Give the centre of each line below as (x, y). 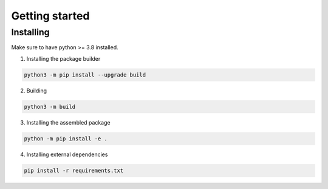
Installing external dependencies (67, 154)
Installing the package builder (63, 58)
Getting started (50, 16)
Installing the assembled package (68, 122)
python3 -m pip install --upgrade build (85, 75)
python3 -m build (50, 107)
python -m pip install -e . (66, 139)
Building (37, 91)
